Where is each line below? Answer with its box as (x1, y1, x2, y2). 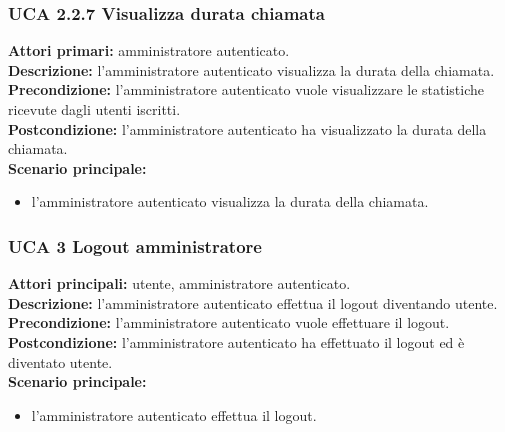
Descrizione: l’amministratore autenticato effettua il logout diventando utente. (8, 292, 498, 313)
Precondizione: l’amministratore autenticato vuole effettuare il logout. (8, 312, 450, 333)
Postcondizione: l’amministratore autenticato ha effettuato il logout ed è (8, 331, 465, 352)
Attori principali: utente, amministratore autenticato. (8, 273, 351, 294)
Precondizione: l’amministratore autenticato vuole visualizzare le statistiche (8, 79, 485, 100)
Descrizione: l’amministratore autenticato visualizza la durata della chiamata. (8, 59, 495, 80)
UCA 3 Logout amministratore (8, 233, 262, 258)
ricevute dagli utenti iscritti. (8, 99, 181, 119)
